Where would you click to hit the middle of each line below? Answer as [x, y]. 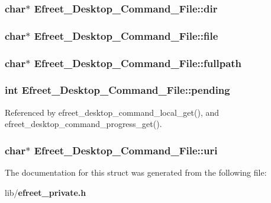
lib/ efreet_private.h [46, 192]
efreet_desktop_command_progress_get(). [83, 124]
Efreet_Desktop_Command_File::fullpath [138, 63]
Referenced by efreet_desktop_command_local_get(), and [112, 112]
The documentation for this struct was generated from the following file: [136, 172]
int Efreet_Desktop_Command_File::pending [117, 90]
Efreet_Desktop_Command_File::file [126, 35]
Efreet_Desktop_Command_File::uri [126, 150]
